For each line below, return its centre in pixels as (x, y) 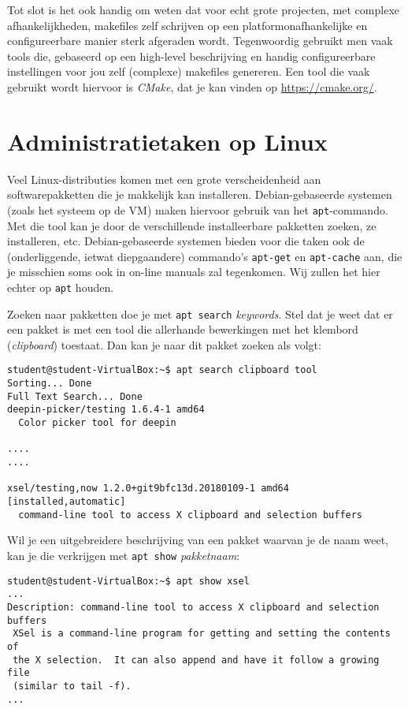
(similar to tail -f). (72, 686)
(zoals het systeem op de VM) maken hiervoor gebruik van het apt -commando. (198, 209)
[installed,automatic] (67, 502)
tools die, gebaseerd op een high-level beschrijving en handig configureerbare (191, 56)
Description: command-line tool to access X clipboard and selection (193, 607)
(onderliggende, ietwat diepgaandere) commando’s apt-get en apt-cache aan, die (205, 256)
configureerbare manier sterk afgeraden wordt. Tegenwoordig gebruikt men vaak (200, 41)
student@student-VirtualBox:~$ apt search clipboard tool (162, 370)
